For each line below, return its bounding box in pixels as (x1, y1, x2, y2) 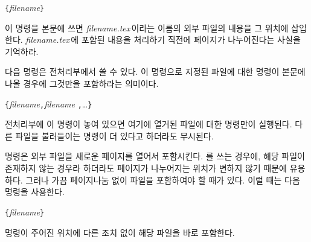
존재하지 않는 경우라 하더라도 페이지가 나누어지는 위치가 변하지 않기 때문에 (5, 162, 287, 174)
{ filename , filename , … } (5, 97, 92, 110)
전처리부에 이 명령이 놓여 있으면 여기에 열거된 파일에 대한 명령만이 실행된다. (5, 118, 292, 130)
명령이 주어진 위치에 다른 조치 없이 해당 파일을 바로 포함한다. (5, 226, 235, 238)
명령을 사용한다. (5, 185, 65, 198)
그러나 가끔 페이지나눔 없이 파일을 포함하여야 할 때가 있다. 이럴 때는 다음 (25, 173, 300, 186)
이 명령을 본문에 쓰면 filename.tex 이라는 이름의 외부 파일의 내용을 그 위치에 (5, 21, 289, 34)
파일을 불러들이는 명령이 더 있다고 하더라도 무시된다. (15, 129, 214, 142)
